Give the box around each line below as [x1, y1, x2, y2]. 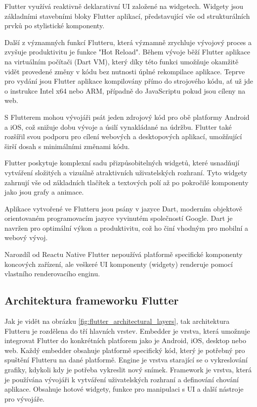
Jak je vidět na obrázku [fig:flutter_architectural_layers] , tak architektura [4, 316, 230, 326]
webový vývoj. [4, 232, 48, 243]
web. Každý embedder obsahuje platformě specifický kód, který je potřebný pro [4, 345, 245, 355]
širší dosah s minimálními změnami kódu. [4, 141, 130, 151]
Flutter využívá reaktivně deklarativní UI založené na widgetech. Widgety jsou [4, 1, 244, 11]
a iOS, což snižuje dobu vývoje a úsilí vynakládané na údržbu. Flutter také [4, 121, 232, 132]
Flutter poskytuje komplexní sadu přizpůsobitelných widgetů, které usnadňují [4, 157, 240, 168]
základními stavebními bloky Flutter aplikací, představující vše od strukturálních [4, 10, 250, 21]
